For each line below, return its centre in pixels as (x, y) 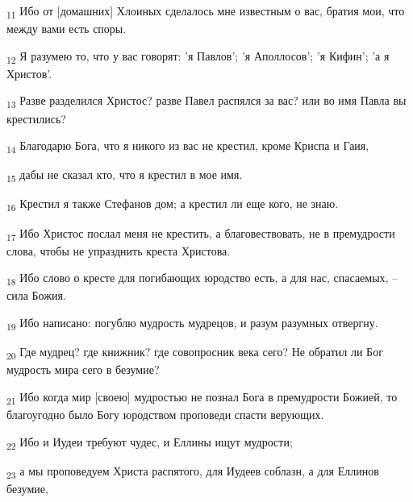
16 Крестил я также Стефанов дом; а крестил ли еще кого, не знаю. (173, 205)
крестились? (36, 118)
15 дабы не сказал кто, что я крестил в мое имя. (125, 176)
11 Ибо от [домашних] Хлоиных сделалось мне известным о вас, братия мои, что (206, 12)
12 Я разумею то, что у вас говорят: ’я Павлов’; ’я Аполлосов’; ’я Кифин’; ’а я (198, 56)
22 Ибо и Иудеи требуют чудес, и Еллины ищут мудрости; (150, 442)
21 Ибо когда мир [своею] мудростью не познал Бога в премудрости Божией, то (202, 397)
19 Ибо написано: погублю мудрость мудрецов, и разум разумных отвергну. (192, 323)
